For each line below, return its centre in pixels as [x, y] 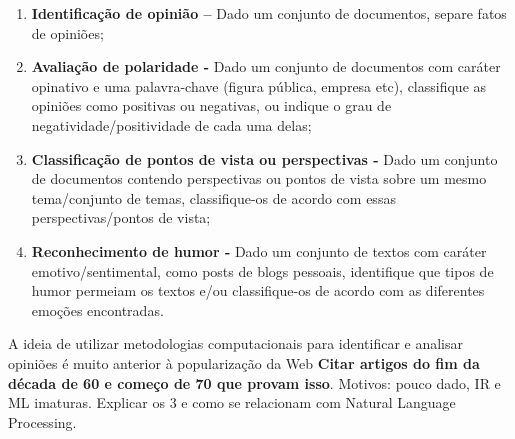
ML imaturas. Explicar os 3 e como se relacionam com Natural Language [232, 402]
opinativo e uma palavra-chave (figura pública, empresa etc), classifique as [259, 85]
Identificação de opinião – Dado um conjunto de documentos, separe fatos [269, 13]
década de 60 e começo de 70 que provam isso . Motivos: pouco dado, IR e [254, 382]
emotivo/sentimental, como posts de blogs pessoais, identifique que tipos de [262, 270]
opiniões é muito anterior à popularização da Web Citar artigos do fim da [244, 362]
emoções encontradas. [97, 309]
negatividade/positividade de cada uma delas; [171, 124]
